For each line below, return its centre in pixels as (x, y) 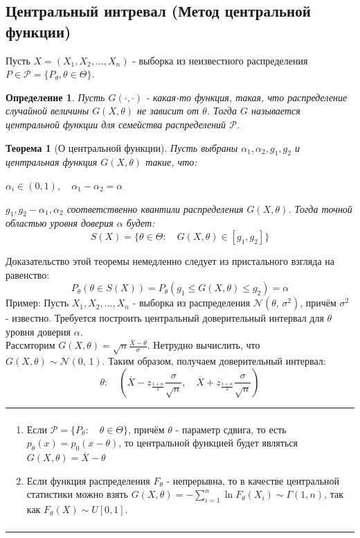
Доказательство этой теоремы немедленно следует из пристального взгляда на (170, 260)
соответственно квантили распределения (155, 208)
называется (276, 111)
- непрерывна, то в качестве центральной (253, 480)
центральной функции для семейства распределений (116, 124)
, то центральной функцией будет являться (208, 443)
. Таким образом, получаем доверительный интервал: (214, 361)
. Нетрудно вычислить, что (204, 345)
